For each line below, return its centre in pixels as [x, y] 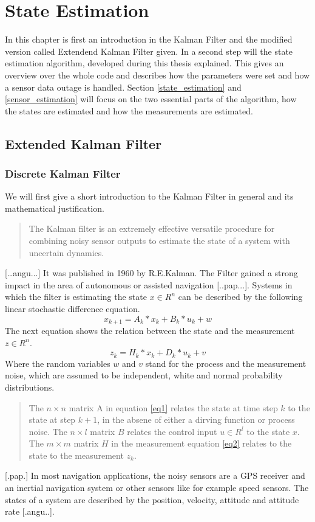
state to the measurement [76, 455]
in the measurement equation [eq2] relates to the [202, 443]
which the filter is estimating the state [76, 297]
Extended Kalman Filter [83, 143]
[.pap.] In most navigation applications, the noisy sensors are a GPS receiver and [155, 475]
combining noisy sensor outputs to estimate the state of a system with [159, 241]
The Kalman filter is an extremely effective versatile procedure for [152, 228]
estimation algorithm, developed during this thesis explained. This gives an [144, 63]
